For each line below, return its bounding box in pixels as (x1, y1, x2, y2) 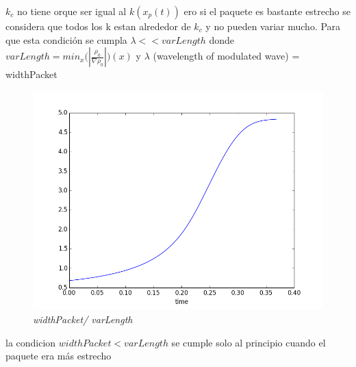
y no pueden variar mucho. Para (205, 19, 341, 33)
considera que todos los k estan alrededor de (5, 19, 191, 33)
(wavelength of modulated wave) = (153, 49, 300, 63)
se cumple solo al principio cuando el (171, 335, 326, 349)
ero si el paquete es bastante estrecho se (183, 4, 351, 18)
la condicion (5, 335, 56, 349)
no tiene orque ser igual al (16, 4, 127, 18)
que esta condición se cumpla (5, 32, 127, 47)
